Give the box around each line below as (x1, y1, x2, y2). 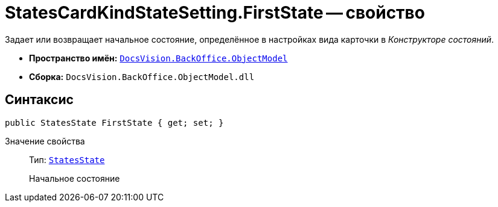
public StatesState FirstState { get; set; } (5, 117, 224, 128)
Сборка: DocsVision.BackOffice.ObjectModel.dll (29, 71, 255, 82)
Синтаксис (5, 92, 74, 108)
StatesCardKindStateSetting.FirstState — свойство (5, 2, 425, 23)
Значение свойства (5, 135, 85, 146)
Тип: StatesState (29, 154, 105, 165)
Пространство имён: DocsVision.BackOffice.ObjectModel (29, 52, 288, 63)
